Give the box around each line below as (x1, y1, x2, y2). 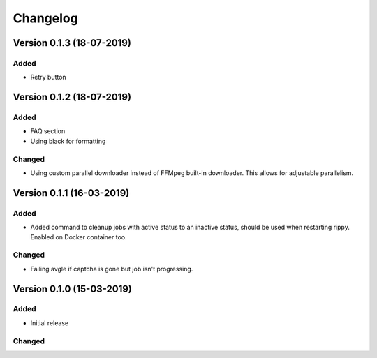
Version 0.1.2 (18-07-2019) (13, 91, 132, 103)
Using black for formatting (30, 137, 106, 145)
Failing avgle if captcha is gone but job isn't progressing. (30, 264, 193, 273)
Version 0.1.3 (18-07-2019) (13, 37, 132, 49)
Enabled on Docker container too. (30, 232, 127, 241)
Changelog (13, 10, 78, 26)
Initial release (30, 318, 69, 327)
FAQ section (30, 127, 66, 135)
